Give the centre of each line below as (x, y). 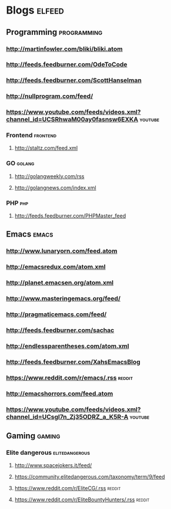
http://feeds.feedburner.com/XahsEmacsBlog (73, 362)
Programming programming (54, 32)
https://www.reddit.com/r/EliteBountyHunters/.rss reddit (82, 500)
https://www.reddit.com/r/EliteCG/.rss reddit (68, 488)
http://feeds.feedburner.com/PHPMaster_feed (70, 216)
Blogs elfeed (35, 10)
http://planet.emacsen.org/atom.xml (60, 283)
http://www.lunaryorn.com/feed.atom (62, 251)
